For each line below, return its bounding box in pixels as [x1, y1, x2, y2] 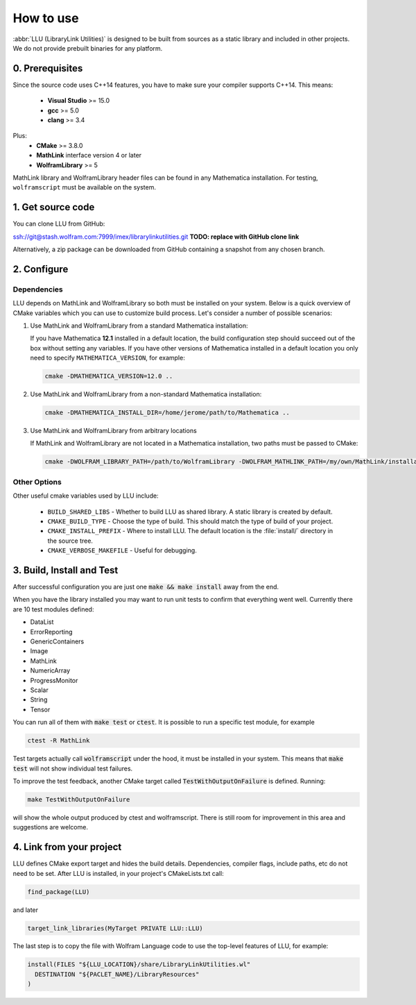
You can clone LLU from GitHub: [12, 219, 105, 228]
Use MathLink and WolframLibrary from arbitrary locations [30, 427, 197, 435]
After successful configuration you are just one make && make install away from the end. [12, 583, 279, 591]
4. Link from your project [12, 841, 122, 853]
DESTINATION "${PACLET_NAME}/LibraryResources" [35, 970, 200, 978]
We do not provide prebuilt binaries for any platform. [12, 44, 163, 52]
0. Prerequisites [12, 62, 83, 74]
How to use [12, 10, 79, 26]
